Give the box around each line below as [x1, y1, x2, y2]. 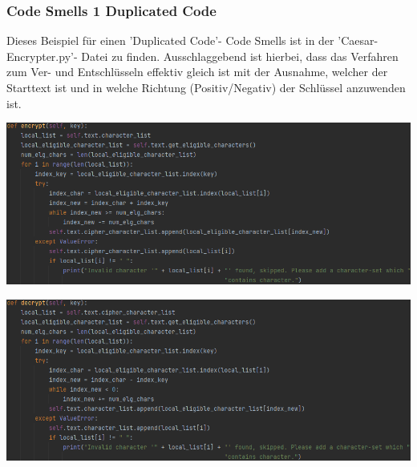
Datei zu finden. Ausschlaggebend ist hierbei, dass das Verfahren [81, 47, 399, 64]
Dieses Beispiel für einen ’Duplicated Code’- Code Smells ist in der [6, 32, 334, 49]
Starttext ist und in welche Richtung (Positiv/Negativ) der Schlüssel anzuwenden [6, 79, 406, 95]
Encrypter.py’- [6, 47, 78, 64]
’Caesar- [338, 32, 379, 49]
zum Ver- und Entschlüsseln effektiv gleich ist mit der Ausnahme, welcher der [6, 63, 388, 80]
